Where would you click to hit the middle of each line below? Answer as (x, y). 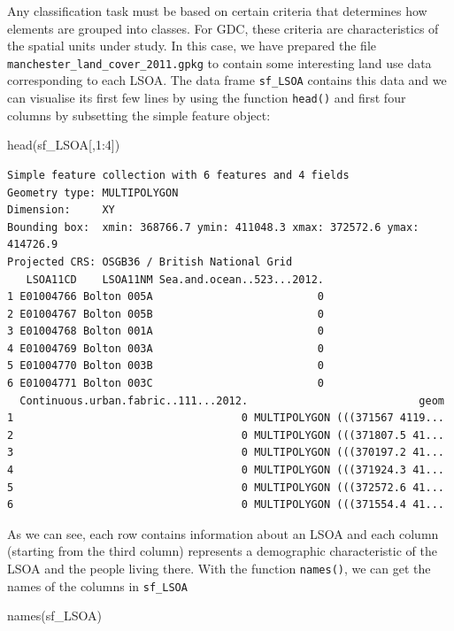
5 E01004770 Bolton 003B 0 (165, 366)
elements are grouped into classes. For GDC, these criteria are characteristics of (223, 28)
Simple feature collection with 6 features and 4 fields (178, 175)
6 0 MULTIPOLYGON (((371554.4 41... (226, 505)
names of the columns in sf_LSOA (97, 585)
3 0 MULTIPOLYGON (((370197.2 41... (226, 453)
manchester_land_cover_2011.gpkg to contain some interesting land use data (219, 62)
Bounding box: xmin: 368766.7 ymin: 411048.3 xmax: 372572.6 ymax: (213, 227)
